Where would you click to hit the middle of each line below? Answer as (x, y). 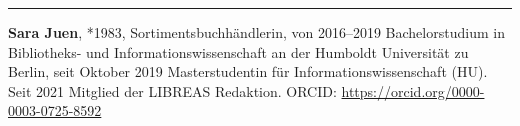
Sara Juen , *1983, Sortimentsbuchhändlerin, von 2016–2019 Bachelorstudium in (256, 32)
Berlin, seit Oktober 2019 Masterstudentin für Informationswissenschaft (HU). (248, 71)
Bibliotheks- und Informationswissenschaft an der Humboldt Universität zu (238, 51)
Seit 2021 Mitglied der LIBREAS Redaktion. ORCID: (172, 90)
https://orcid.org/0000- (413, 90)
